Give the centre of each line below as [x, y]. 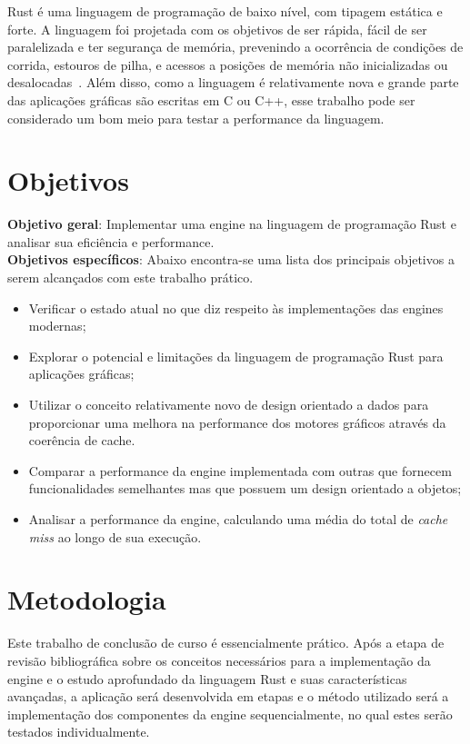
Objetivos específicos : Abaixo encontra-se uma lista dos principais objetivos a [231, 259]
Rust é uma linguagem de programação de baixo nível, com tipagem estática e [225, 11]
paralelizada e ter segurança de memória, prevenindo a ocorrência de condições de [235, 47]
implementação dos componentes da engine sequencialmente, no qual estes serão [230, 714]
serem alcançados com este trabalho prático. [130, 278]
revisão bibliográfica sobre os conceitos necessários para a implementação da [219, 660]
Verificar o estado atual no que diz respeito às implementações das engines [236, 308]
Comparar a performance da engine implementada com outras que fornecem [240, 470]
